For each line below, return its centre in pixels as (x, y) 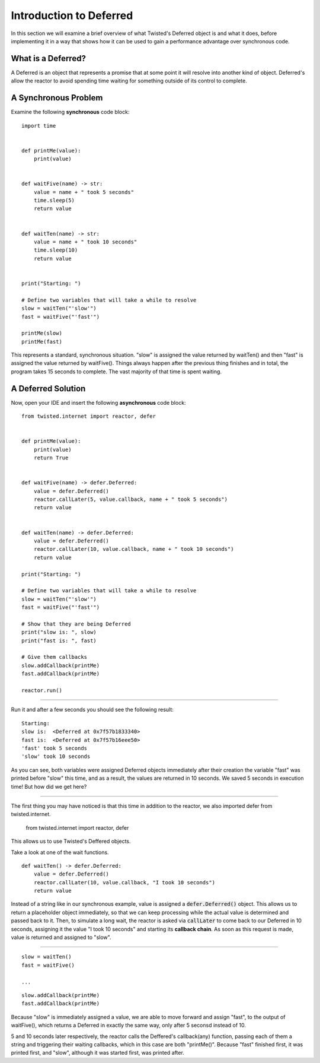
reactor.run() (42, 691)
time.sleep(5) (54, 201)
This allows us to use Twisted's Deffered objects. (71, 841)
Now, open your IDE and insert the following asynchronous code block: (98, 402)
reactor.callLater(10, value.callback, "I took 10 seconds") (124, 882)
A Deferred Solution (48, 388)
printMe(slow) (42, 333)
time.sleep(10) (56, 250)
